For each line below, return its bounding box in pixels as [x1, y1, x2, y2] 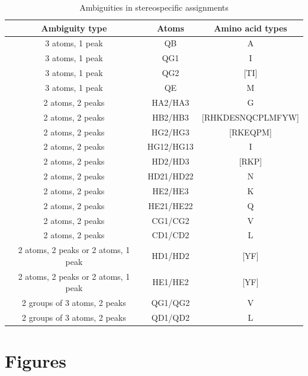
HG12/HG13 [147, 140, 194, 153]
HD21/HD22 [147, 170, 194, 182]
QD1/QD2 [151, 311, 190, 323]
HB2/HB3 [152, 110, 189, 123]
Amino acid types [214, 21, 287, 34]
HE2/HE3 [152, 184, 189, 197]
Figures [5, 349, 66, 373]
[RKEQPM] [229, 125, 272, 138]
